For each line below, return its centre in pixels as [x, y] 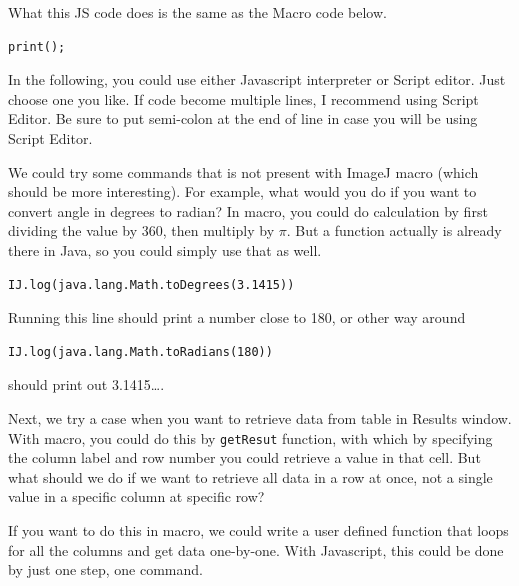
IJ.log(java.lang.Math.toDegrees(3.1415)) [151, 284]
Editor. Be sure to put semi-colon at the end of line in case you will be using [243, 118]
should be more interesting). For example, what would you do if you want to [242, 191]
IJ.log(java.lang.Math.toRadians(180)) [140, 351]
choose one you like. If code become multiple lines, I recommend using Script [243, 98]
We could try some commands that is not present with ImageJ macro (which [243, 171]
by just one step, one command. [105, 569]
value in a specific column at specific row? [136, 496]
